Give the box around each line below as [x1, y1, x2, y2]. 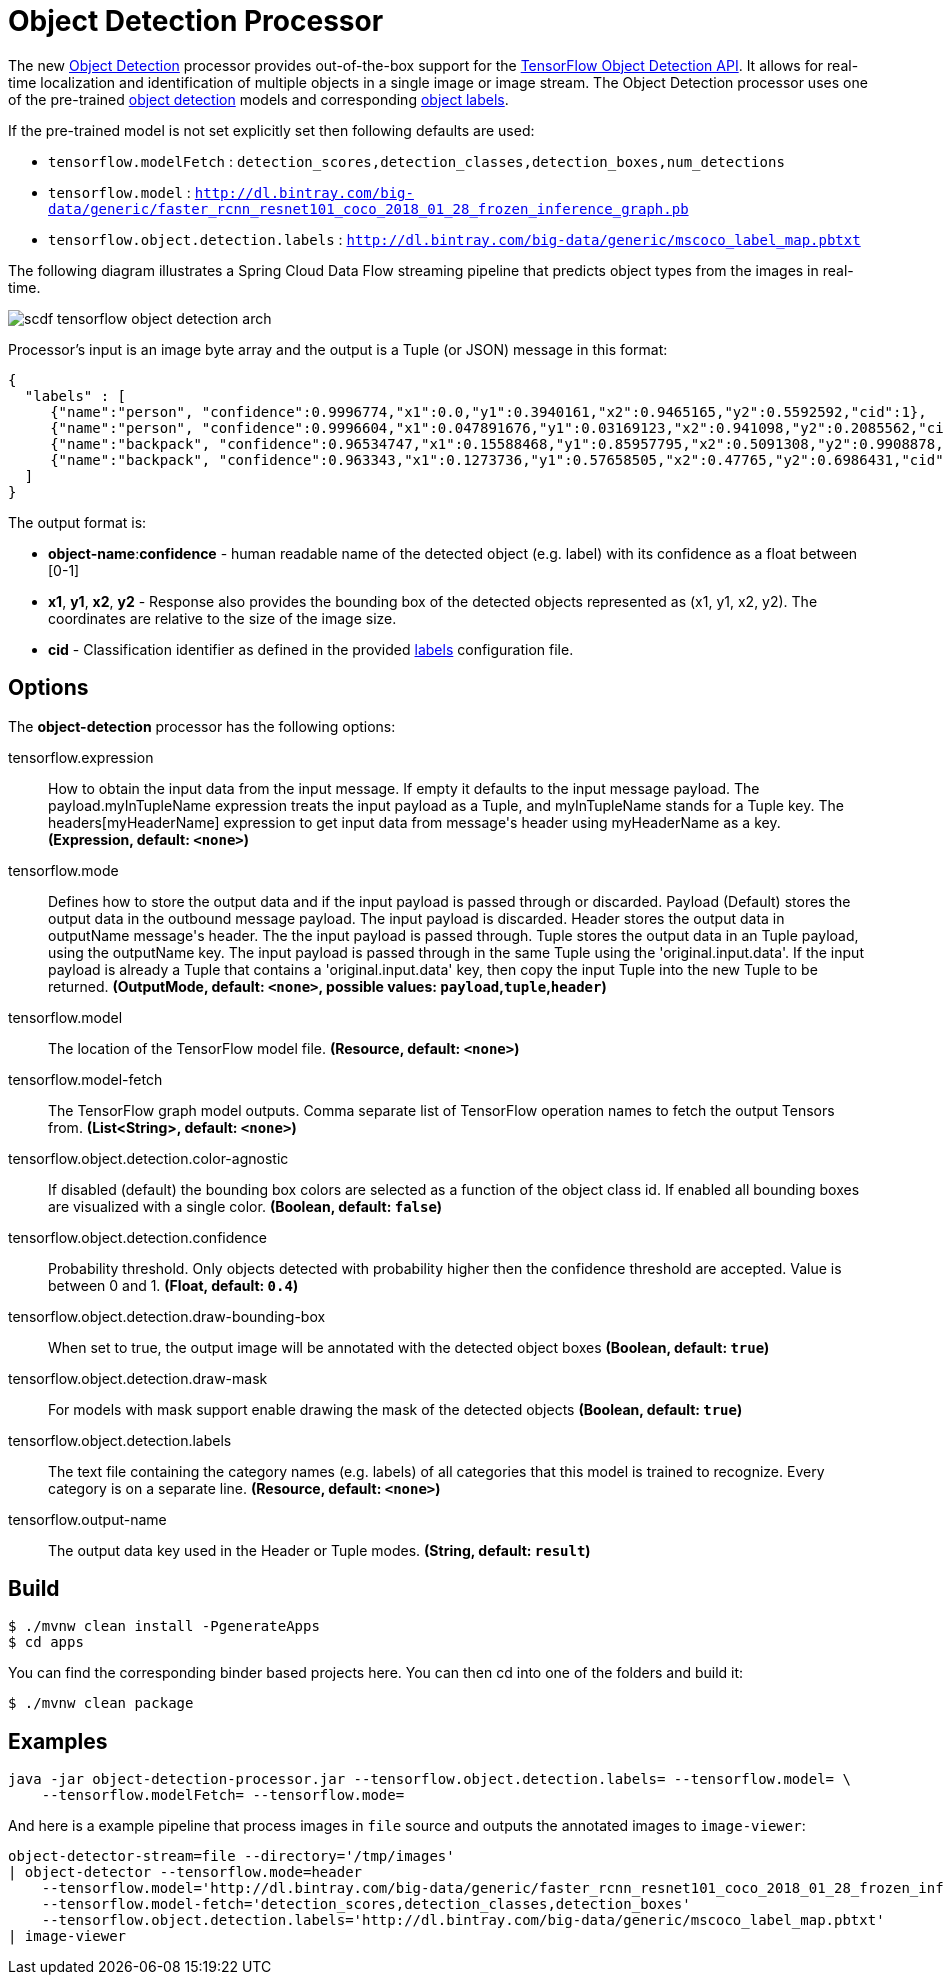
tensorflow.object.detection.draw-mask [8, 1369, 268, 1387]
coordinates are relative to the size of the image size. [48, 609, 397, 627]
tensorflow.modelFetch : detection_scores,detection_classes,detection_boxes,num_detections [48, 152, 785, 170]
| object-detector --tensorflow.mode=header [8, 1864, 363, 1881]
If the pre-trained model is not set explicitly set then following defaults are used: [8, 121, 535, 139]
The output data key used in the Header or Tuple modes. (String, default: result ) [48, 1541, 591, 1559]
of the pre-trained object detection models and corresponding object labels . [8, 90, 509, 108]
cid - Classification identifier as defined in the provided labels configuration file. [48, 640, 574, 658]
